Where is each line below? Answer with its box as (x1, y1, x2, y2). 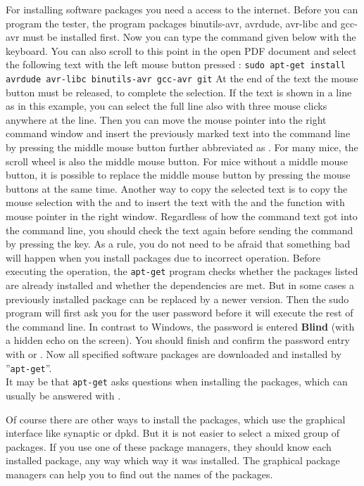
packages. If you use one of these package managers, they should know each (6, 439, 332, 454)
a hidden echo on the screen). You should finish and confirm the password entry (6, 333, 351, 347)
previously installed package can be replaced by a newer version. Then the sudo (6, 291, 349, 306)
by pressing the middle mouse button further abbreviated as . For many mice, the (6, 140, 358, 155)
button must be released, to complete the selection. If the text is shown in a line (6, 84, 352, 99)
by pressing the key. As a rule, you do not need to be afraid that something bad (6, 236, 351, 251)
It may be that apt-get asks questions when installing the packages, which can (6, 374, 348, 389)
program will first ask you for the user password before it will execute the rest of (6, 305, 353, 320)
